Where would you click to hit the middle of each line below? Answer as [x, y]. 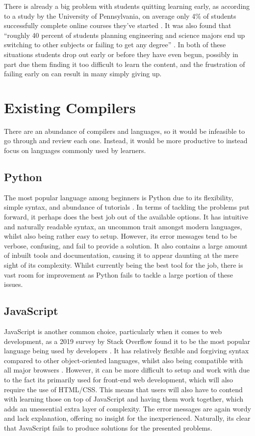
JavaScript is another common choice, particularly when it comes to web [113, 331]
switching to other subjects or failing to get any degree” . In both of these [115, 45]
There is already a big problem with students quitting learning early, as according [127, 6]
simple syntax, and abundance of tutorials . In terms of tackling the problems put [127, 207]
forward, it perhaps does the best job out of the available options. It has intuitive [126, 217]
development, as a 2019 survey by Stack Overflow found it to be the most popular [127, 341]
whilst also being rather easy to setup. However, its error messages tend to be [121, 236]
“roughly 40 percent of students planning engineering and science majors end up [125, 35]
